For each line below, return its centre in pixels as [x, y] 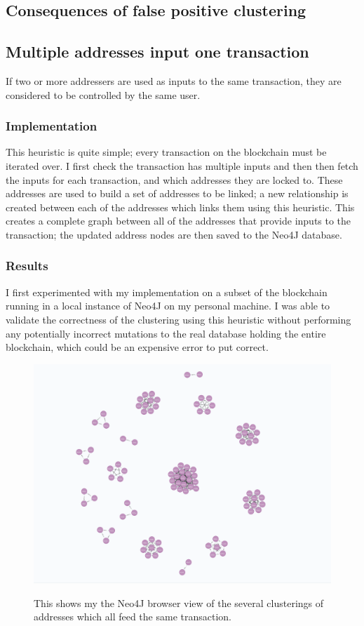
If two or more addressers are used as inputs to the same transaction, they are [174, 80]
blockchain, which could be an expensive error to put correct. [137, 347]
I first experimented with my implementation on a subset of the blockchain [167, 292]
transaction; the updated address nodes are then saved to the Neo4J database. [174, 234]
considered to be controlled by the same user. [103, 94]
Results [27, 266]
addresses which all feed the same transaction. [133, 617]
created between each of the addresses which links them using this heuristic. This [180, 207]
